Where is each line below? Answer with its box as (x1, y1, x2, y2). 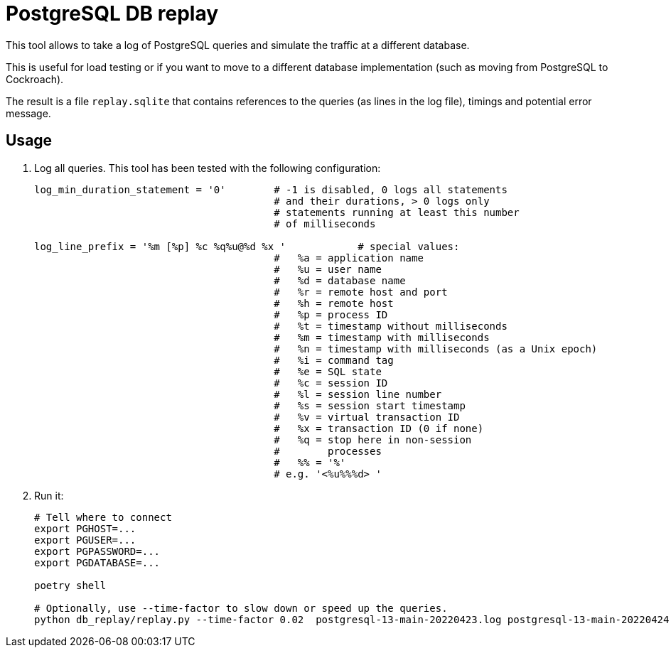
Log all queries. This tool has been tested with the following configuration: (34, 161, 381, 174)
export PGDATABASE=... (34, 556, 161, 568)
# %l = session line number (274, 388, 442, 400)
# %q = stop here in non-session (274, 433, 472, 446)
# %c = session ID (274, 377, 388, 389)
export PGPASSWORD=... (34, 545, 161, 557)
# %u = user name (274, 263, 382, 275)
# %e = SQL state (274, 365, 382, 377)
